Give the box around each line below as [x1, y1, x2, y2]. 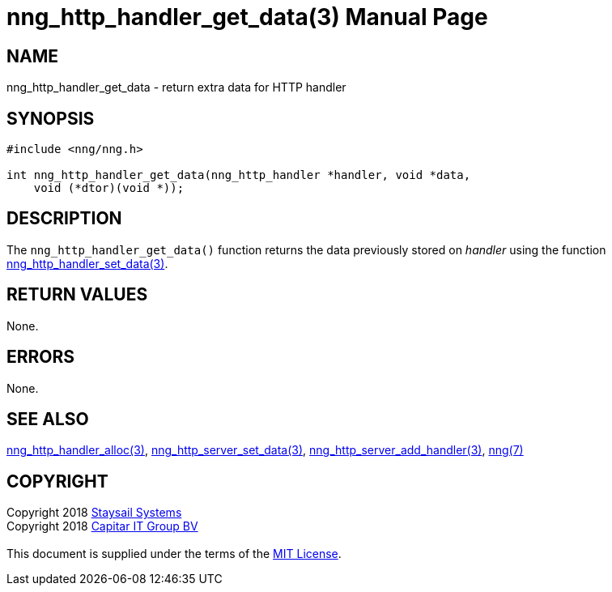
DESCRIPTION [6, 208, 122, 229]
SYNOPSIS [6, 108, 95, 129]
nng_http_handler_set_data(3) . [6, 256, 168, 270]
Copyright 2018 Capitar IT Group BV [6, 519, 198, 534]
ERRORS [6, 347, 75, 368]
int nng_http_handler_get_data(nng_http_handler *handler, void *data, [6, 168, 471, 182]
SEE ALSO [6, 408, 89, 429]
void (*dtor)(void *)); [33, 181, 185, 195]
